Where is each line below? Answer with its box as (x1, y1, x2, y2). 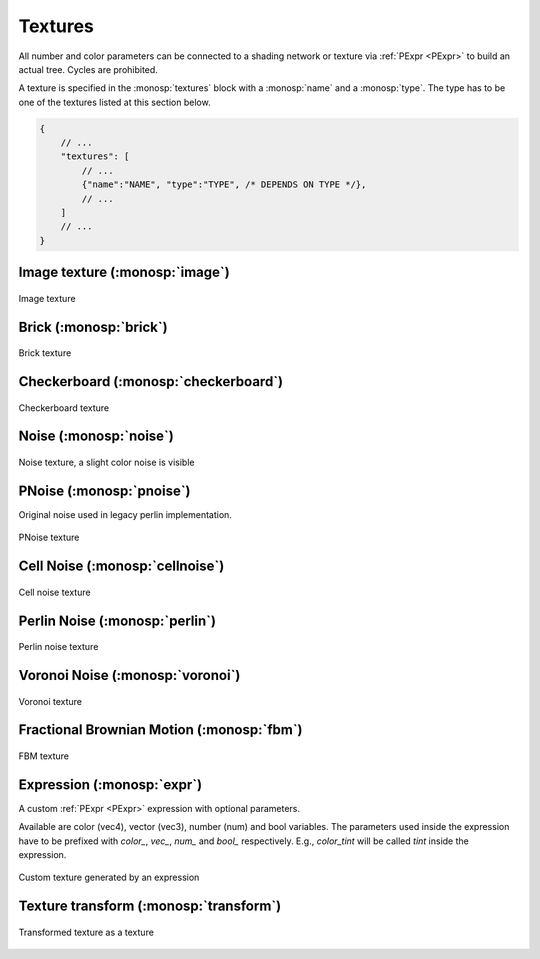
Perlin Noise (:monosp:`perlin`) (18, 612, 217, 629)
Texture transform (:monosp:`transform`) (18, 898, 282, 915)
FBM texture (18, 750, 70, 762)
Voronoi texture (18, 695, 83, 707)
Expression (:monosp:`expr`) (18, 776, 203, 793)
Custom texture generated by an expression (18, 871, 200, 884)
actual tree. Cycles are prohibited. (18, 63, 159, 75)
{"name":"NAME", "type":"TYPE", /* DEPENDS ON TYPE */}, (81, 179, 367, 190)
